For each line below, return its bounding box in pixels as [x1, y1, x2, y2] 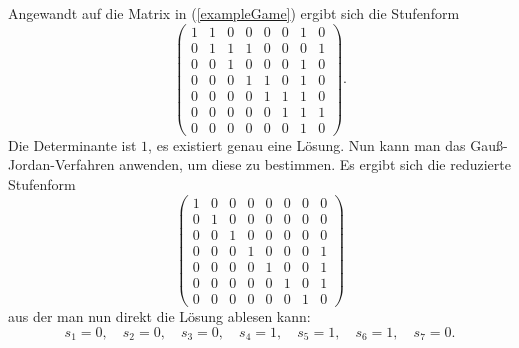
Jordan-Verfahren [8, 154, 115, 175]
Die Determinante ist [8, 134, 137, 155]
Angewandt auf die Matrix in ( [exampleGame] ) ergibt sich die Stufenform [8, 3, 460, 23]
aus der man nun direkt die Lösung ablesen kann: [8, 305, 311, 326]
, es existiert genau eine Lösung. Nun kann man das [148, 134, 466, 155]
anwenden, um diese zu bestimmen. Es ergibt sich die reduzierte [119, 154, 511, 175]
